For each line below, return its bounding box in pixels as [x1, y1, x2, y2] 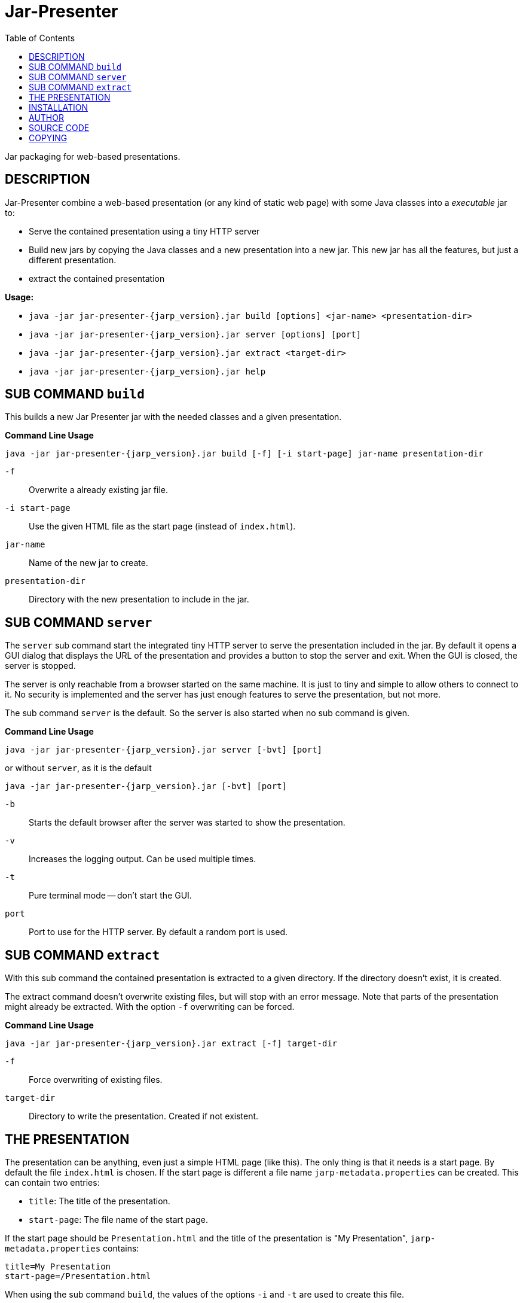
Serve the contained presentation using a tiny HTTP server [29, 226, 260, 236]
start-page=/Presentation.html [5, 1271, 151, 1281]
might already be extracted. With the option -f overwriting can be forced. [5, 1001, 295, 1012]
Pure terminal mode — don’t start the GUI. [29, 890, 192, 901]
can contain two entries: [5, 1177, 100, 1188]
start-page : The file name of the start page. [29, 1214, 208, 1225]
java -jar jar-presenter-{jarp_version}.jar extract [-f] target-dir [5, 1039, 338, 1049]
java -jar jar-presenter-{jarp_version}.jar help [29, 366, 266, 376]
